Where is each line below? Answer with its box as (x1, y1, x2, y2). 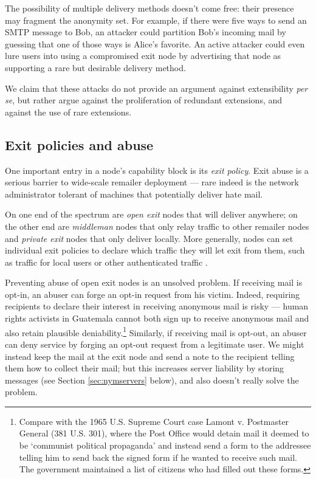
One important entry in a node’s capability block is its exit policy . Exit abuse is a (5, 164, 309, 176)
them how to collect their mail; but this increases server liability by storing (5, 362, 284, 374)
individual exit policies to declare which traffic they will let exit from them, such (5, 244, 305, 257)
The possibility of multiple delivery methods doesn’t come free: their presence (5, 2, 294, 14)
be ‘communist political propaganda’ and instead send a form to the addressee (19, 439, 311, 452)
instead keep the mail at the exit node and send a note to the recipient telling (5, 350, 295, 362)
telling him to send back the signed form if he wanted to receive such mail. (19, 450, 298, 463)
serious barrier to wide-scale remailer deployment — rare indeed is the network (5, 176, 299, 188)
